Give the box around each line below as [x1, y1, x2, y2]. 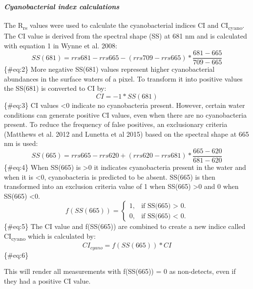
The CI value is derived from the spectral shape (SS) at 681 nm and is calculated [4, 30, 247, 41]
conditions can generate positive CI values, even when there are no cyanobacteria [4, 109, 247, 120]
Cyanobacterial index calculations [4, 1, 120, 11]
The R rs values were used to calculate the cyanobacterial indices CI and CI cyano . [4, 20, 245, 31]
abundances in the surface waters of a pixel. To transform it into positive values [4, 73, 243, 83]
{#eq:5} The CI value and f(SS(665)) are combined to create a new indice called [4, 221, 246, 231]
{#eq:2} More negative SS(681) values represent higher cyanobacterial [4, 64, 215, 74]
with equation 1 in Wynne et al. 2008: [4, 40, 117, 50]
